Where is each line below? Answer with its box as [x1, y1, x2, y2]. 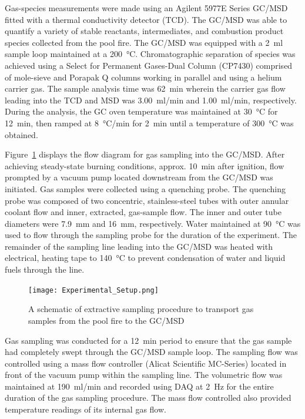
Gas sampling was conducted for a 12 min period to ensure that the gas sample [5, 334, 292, 346]
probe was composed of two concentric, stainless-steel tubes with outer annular [5, 194, 289, 206]
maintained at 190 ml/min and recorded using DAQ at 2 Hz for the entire [5, 380, 274, 392]
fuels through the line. [5, 263, 85, 276]
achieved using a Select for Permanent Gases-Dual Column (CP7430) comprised [5, 59, 293, 71]
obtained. [5, 128, 38, 140]
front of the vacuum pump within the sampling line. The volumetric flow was [5, 368, 283, 381]
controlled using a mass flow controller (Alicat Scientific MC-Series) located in [5, 357, 287, 369]
